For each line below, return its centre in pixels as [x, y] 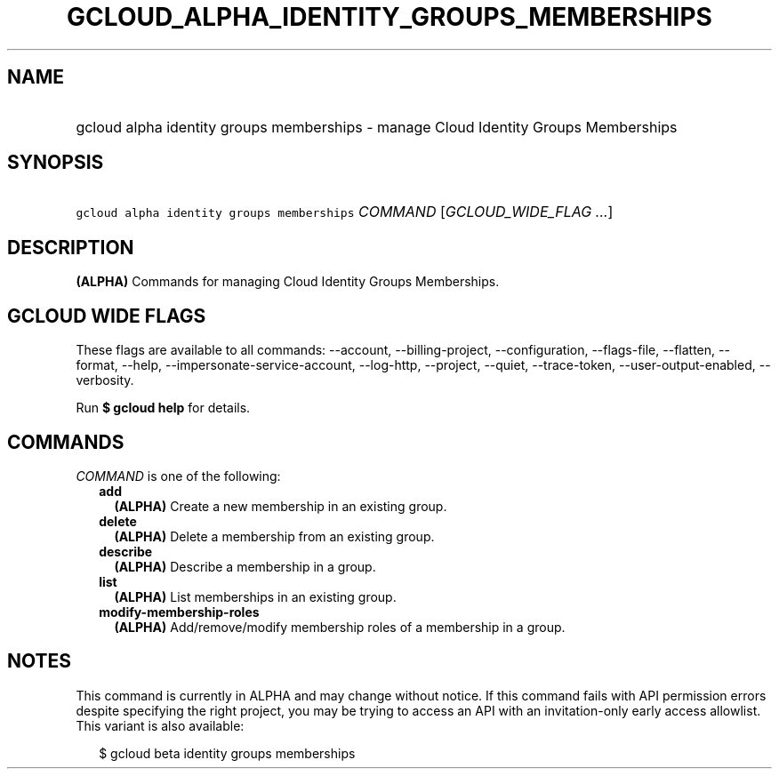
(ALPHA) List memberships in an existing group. [255, 596]
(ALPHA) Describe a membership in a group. [245, 566]
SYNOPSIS [56, 163]
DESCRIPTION [71, 247]
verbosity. [105, 380]
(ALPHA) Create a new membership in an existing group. [281, 506]
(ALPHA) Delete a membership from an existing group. [274, 536]
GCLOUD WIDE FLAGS [107, 316]
